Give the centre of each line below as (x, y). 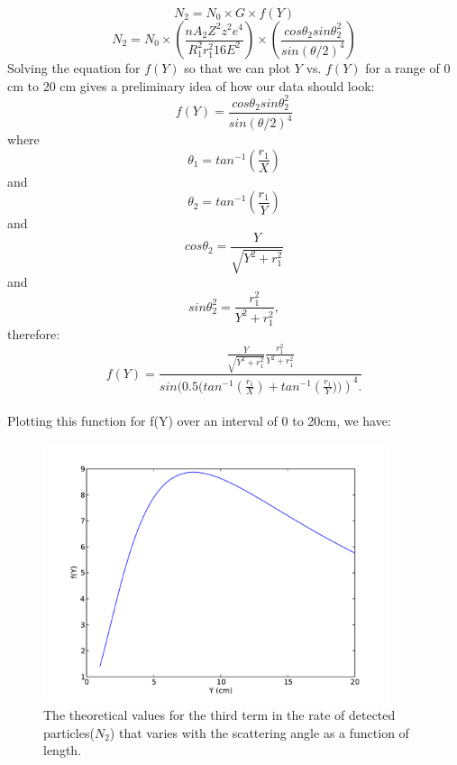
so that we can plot (238, 68)
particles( (69, 732)
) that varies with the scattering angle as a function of (259, 732)
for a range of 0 (408, 68)
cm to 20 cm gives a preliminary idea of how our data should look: (191, 85)
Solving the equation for (74, 68)
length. (63, 750)
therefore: (34, 333)
